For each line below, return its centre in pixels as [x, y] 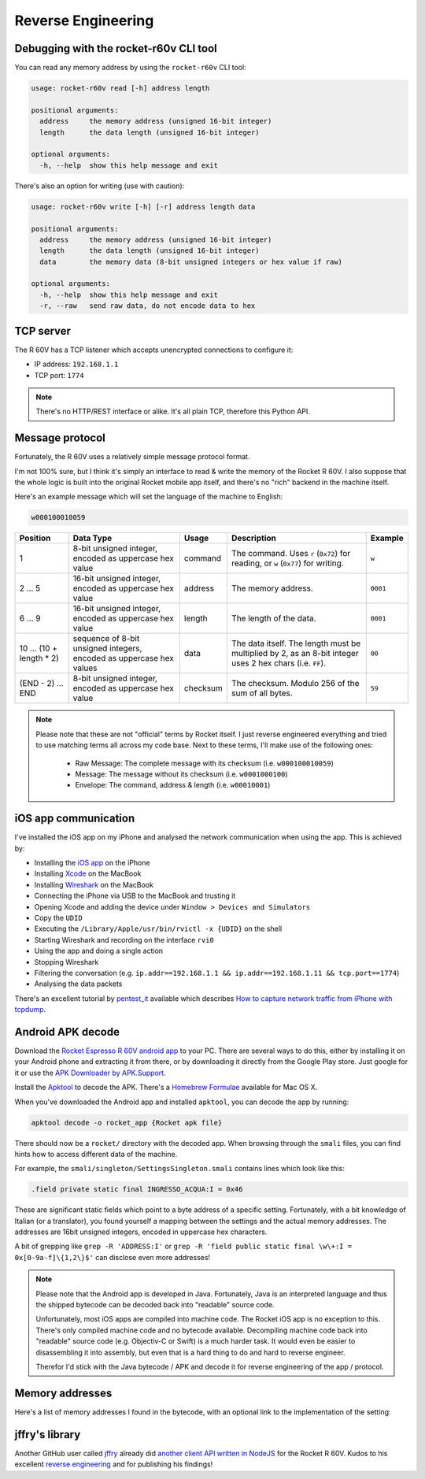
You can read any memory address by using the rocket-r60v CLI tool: [131, 68]
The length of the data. [273, 618]
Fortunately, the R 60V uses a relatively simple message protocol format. [132, 457]
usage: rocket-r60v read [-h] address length [120, 88]
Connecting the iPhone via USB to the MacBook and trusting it [135, 896]
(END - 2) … [42, 684]
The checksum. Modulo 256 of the [295, 684]
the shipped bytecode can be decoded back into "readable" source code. [155, 1305]
